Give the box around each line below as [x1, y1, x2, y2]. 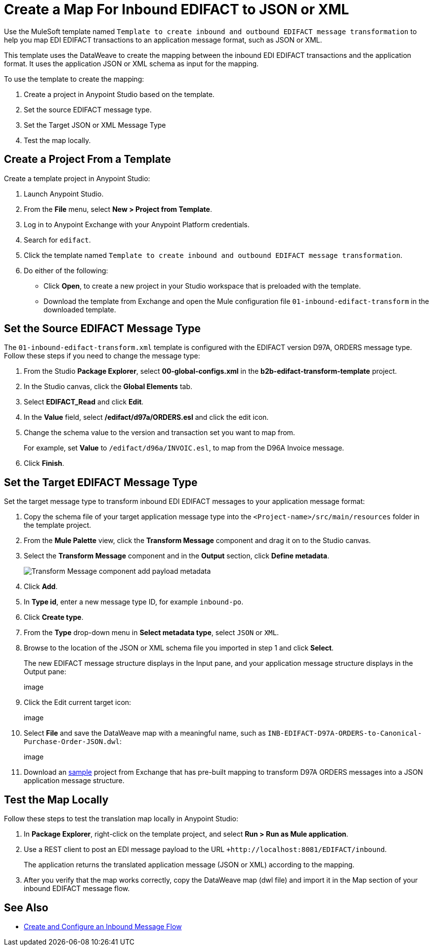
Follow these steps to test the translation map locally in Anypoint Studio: [4, 814, 238, 823]
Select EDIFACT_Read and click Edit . [24, 398, 144, 406]
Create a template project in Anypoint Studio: [4, 174, 150, 183]
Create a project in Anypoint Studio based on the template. [24, 90, 215, 99]
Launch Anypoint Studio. [24, 189, 104, 198]
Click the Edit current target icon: [24, 698, 131, 707]
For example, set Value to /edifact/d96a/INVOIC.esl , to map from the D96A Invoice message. [24, 444, 345, 452]
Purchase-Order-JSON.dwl [24, 738, 120, 746]
